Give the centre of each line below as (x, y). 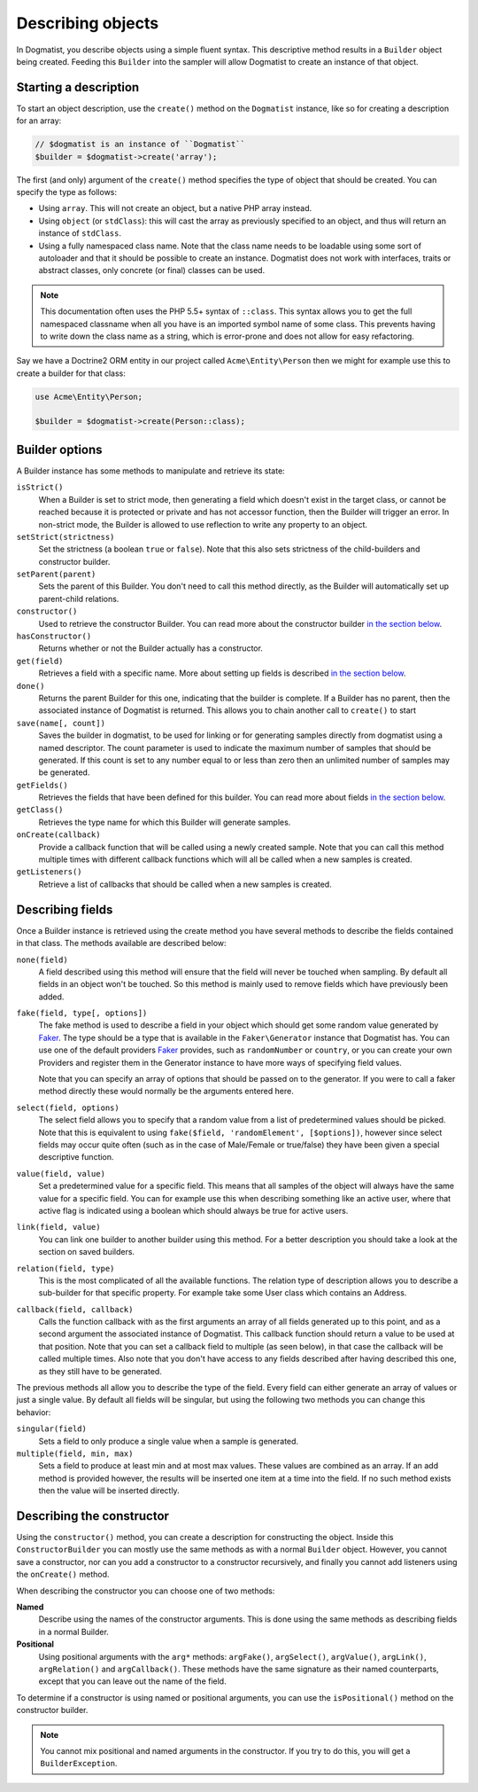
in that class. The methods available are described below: (121, 943)
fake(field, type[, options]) (82, 1013)
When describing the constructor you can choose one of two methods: (146, 1591)
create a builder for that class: (71, 373)
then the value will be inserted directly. (109, 1491)
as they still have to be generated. (100, 1371)
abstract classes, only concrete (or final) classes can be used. (152, 270)
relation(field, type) (66, 1268)
